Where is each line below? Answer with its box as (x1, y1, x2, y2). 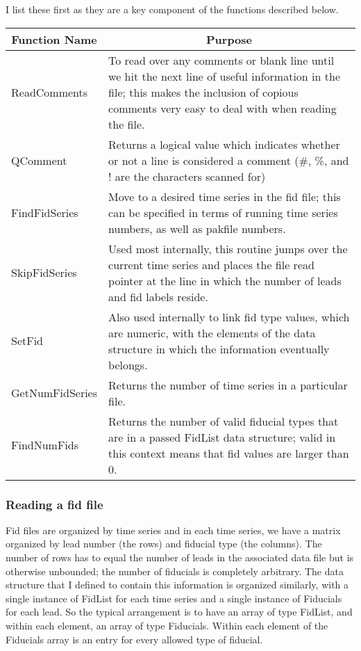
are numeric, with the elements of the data (108, 324, 316, 341)
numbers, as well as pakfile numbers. (108, 220, 286, 236)
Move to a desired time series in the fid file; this (108, 188, 341, 204)
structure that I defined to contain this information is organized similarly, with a (6, 577, 349, 592)
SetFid (11, 332, 44, 349)
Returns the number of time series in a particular (108, 376, 348, 393)
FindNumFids (11, 437, 79, 453)
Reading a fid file (6, 495, 103, 513)
